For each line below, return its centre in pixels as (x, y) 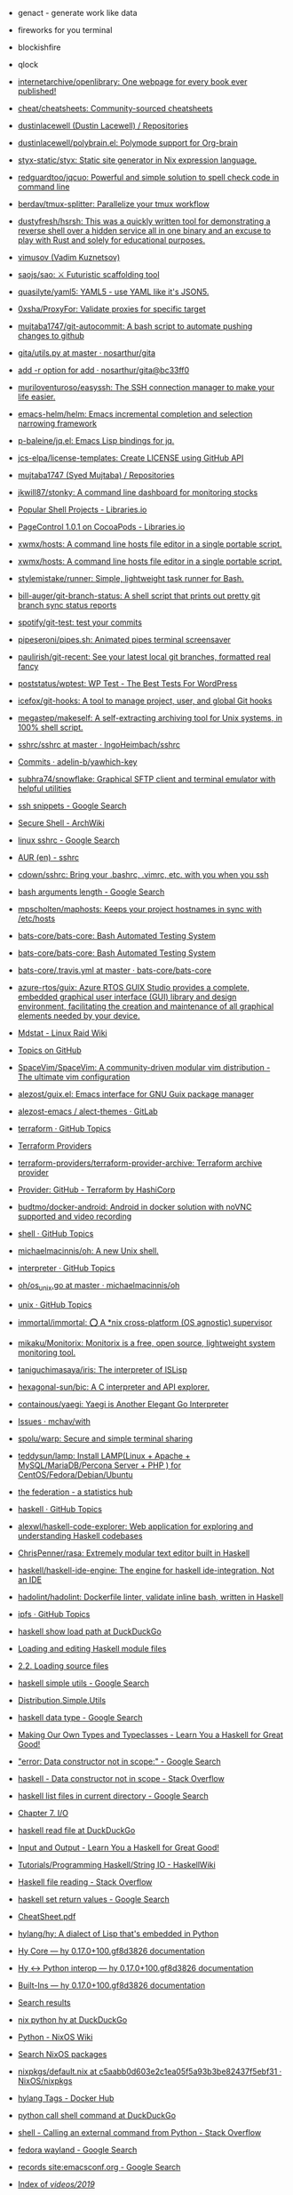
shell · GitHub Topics (55, 1234)
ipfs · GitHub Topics (54, 1614)
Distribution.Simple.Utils (62, 1700)
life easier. (36, 397)
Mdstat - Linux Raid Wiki (63, 1033)
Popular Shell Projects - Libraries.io (82, 509)
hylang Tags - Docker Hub (66, 2098)
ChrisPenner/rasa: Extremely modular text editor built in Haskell (134, 1553)
